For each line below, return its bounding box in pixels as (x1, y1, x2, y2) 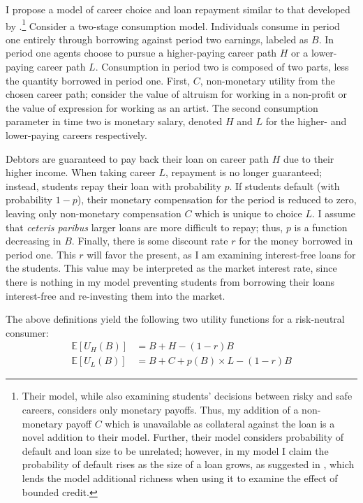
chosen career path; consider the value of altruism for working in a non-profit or (6, 87, 348, 101)
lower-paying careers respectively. (6, 128, 147, 142)
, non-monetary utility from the (200, 73, 335, 87)
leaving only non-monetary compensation (6, 205, 181, 220)
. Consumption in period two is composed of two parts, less (95, 59, 349, 74)
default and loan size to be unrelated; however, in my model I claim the (22, 443, 329, 458)
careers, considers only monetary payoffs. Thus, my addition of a (22, 402, 299, 416)
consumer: (6, 325, 49, 340)
